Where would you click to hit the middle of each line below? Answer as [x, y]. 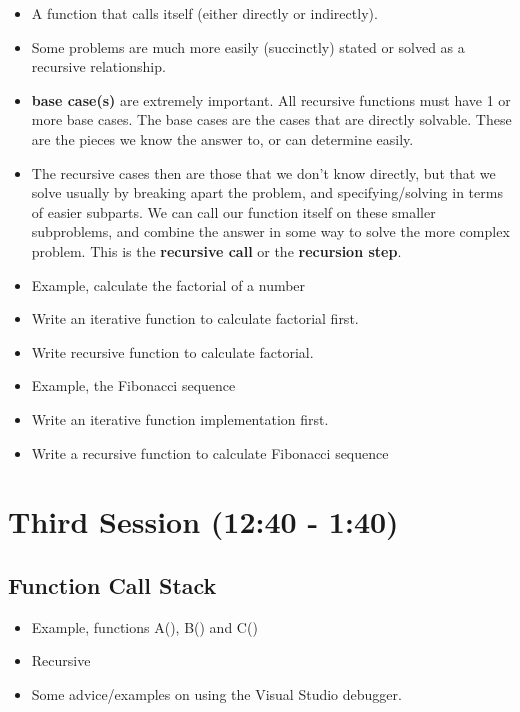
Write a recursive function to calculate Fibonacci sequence [210, 452]
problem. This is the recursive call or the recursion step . [216, 250]
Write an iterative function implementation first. [180, 418]
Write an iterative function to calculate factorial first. [195, 318]
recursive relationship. [98, 66]
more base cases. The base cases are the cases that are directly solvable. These [271, 119]
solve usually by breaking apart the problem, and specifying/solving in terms [267, 192]
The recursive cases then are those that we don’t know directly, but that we [263, 172]
